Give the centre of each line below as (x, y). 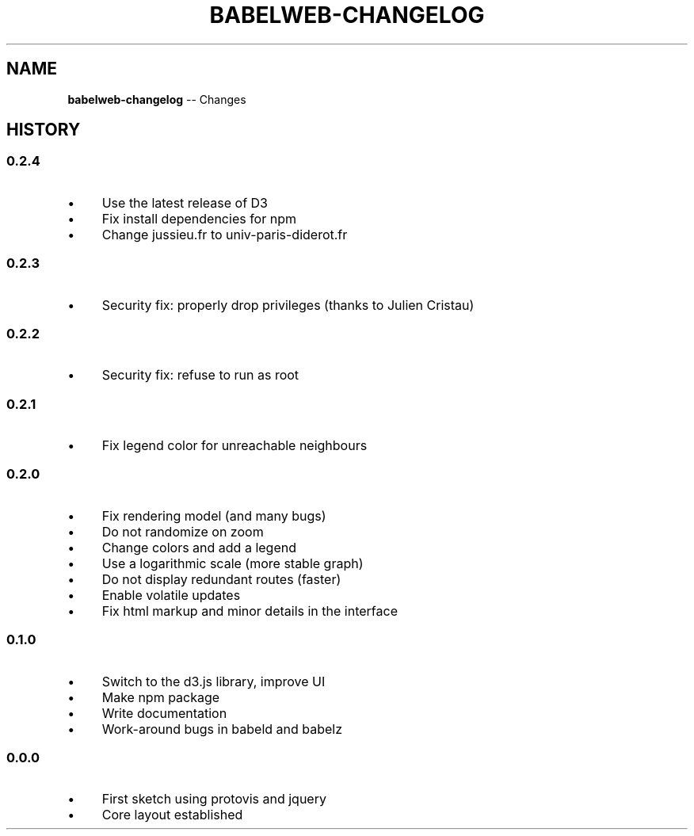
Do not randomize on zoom (183, 531)
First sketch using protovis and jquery (214, 799)
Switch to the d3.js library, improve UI (214, 681)
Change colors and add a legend (199, 547)
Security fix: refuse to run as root (200, 375)
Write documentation (164, 713)
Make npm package (161, 697)
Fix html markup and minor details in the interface (250, 611)
